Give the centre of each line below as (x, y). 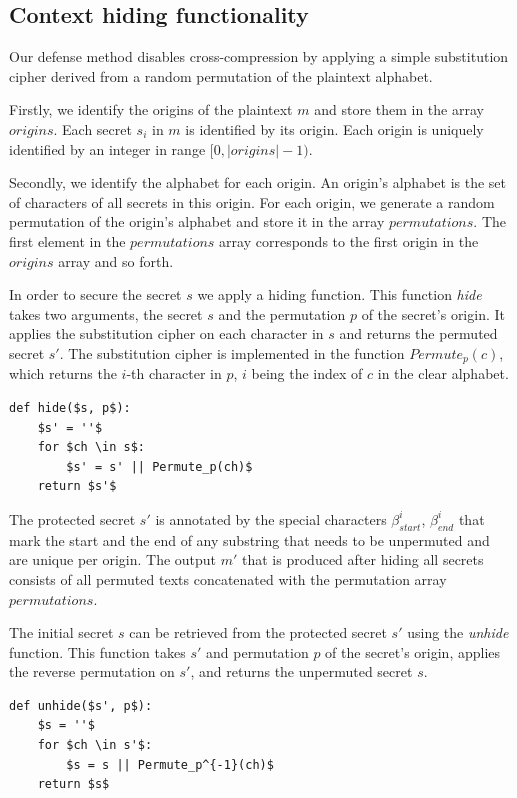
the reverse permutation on (92, 671)
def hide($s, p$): (70, 407)
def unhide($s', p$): (81, 705)
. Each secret (92, 128)
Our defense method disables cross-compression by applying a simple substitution (259, 56)
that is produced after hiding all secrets (363, 559)
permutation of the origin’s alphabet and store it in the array (197, 221)
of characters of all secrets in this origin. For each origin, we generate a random (252, 201)
